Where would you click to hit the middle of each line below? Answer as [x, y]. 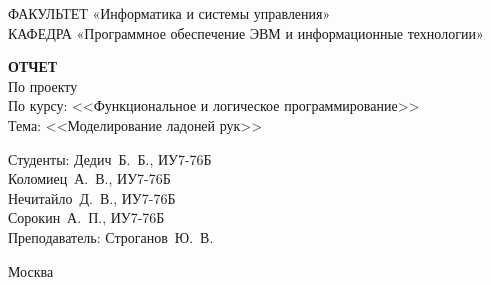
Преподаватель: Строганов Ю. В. [111, 236]
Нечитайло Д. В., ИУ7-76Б [92, 197]
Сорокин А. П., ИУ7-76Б [86, 217]
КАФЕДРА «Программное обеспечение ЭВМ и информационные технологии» [246, 32]
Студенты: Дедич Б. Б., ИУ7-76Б [110, 158]
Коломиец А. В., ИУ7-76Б [89, 178]
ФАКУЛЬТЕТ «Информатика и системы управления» [169, 13]
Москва [31, 270]
